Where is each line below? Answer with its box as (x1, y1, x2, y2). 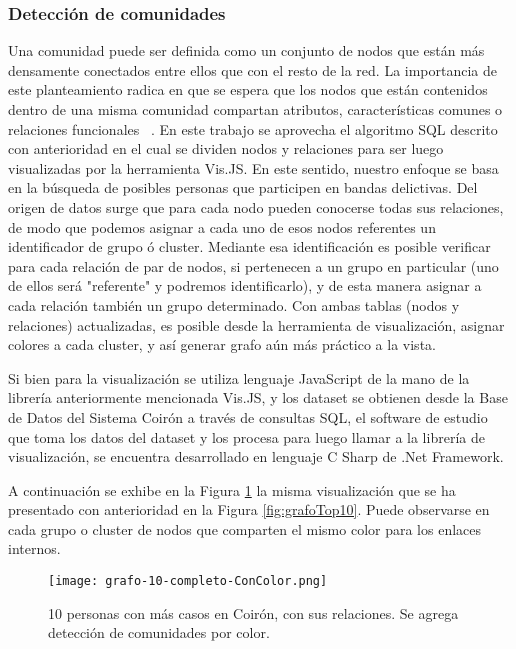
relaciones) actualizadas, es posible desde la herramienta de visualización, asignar (8, 314, 505, 335)
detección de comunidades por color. (48, 622, 270, 643)
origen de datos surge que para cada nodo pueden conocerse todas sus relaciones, (8, 196, 504, 217)
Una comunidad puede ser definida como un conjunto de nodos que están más (8, 40, 485, 61)
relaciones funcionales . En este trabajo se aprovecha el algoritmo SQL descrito (8, 118, 498, 139)
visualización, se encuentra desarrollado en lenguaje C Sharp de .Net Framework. (8, 446, 504, 467)
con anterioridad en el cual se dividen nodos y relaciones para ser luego (8, 138, 444, 159)
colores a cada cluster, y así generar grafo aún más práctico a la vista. (8, 334, 436, 355)
